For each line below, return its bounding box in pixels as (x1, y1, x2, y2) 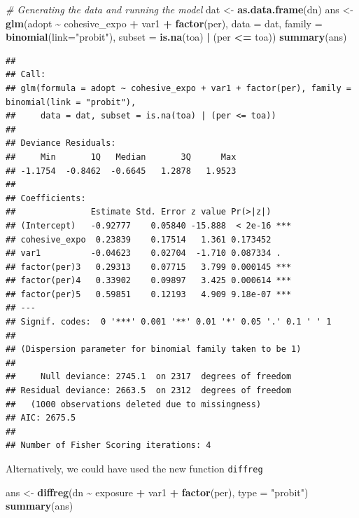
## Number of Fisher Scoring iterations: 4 (6, 440, 211, 451)
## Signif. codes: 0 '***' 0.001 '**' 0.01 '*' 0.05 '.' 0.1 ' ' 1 (6, 317, 332, 327)
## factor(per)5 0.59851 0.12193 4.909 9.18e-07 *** (6, 289, 292, 299)
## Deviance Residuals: (6, 138, 116, 149)
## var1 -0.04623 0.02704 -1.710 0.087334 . (6, 248, 281, 259)
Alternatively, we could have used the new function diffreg (6, 461, 263, 475)
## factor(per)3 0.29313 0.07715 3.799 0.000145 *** (6, 261, 292, 272)
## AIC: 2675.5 (6, 413, 76, 423)
